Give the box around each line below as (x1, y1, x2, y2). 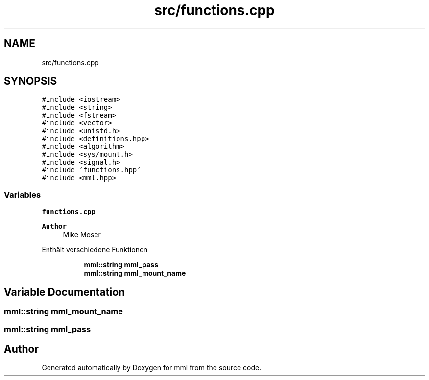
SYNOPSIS (4, 75, 57, 88)
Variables (4, 190, 41, 200)
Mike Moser (63, 230, 101, 239)
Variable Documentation (4, 285, 125, 298)
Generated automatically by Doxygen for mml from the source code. (42, 363, 262, 372)
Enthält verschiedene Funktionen (42, 245, 148, 254)
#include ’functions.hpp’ (42, 166, 141, 174)
